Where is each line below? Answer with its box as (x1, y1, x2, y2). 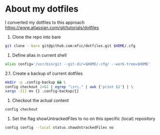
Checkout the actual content (12, 98, 69, 103)
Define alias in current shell (12, 52, 67, 58)
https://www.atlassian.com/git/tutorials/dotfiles (5, 24, 99, 30)
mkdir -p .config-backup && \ (5, 80, 66, 84)
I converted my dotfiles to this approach (5, 19, 85, 25)
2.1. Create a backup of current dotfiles (5, 70, 83, 76)
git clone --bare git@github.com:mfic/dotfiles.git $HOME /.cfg (5, 43, 136, 48)
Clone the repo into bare (12, 34, 61, 40)
